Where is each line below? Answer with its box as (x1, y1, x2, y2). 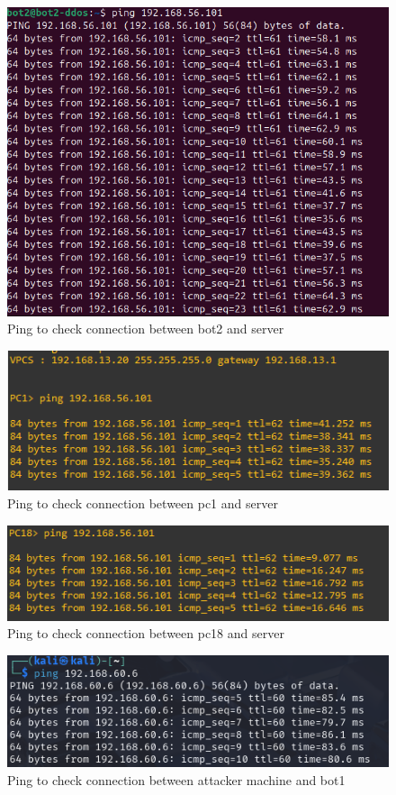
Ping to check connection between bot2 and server (7, 319, 284, 338)
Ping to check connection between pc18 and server (7, 624, 284, 643)
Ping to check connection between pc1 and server (7, 494, 278, 513)
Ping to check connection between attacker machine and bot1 (7, 770, 346, 789)
